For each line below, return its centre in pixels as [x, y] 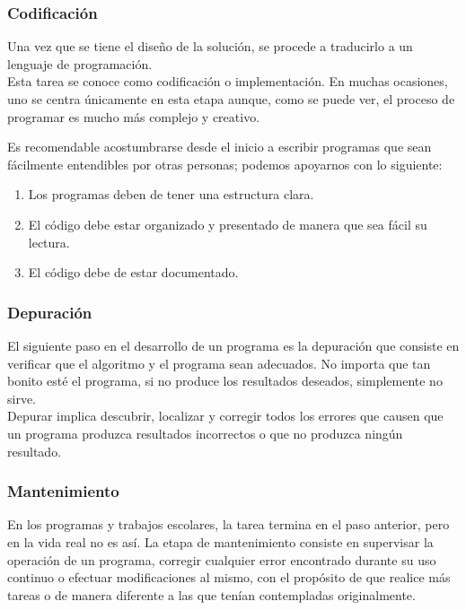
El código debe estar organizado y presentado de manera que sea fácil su [228, 224]
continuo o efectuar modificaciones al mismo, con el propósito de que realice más [229, 577]
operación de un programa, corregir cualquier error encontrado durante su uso [222, 559]
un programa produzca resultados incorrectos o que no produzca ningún [205, 433]
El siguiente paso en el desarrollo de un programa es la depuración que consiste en [233, 345]
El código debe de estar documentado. [133, 272]
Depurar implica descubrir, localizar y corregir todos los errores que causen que [225, 416]
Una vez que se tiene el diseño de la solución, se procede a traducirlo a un [210, 46]
